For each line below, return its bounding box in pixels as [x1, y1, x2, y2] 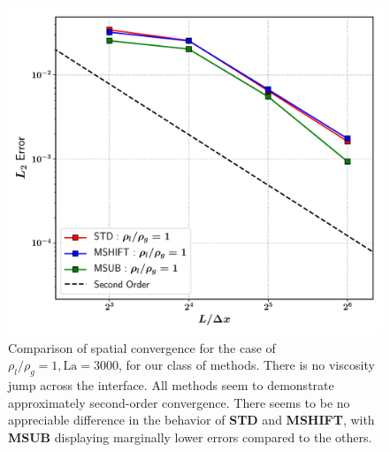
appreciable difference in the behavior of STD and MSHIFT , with [8, 410, 375, 429]
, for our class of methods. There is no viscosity [118, 356, 375, 374]
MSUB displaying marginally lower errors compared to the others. [8, 427, 372, 446]
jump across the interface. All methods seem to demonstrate [8, 375, 334, 394]
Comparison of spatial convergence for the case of [8, 338, 276, 356]
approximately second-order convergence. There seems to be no [8, 393, 350, 411]
